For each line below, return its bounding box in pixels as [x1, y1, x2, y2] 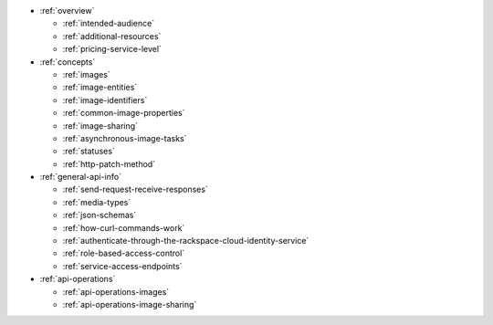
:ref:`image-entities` [62, 82, 138, 93]
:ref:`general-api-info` [39, 172, 122, 183]
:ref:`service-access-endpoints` [62, 260, 183, 271]
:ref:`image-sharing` [62, 120, 139, 131]
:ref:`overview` [39, 5, 95, 16]
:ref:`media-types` [62, 196, 131, 207]
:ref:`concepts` [39, 56, 96, 68]
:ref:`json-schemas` [62, 210, 137, 221]
